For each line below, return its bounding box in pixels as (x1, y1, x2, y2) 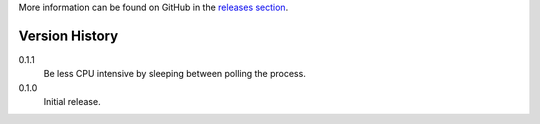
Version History (18, 27, 119, 44)
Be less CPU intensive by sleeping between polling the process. (43, 68, 307, 80)
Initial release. (43, 96, 101, 108)
